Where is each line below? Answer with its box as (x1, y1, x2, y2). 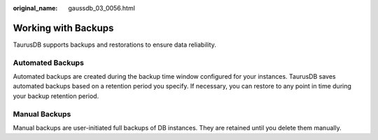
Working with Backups (13, 22, 114, 34)
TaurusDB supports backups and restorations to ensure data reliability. (13, 40, 216, 49)
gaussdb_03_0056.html (68, 4, 136, 12)
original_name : (13, 4, 58, 12)
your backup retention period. (13, 91, 99, 100)
